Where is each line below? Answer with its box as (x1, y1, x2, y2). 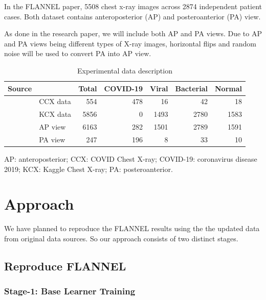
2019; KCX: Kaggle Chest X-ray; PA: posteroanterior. (4, 163, 173, 174)
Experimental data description (77, 65, 172, 76)
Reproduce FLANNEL (4, 258, 126, 273)
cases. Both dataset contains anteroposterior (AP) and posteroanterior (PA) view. (4, 11, 261, 21)
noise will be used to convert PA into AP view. (4, 48, 151, 59)
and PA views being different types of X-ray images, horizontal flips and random (4, 38, 257, 48)
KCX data (39, 109, 72, 119)
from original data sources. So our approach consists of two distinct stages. (4, 233, 238, 243)
